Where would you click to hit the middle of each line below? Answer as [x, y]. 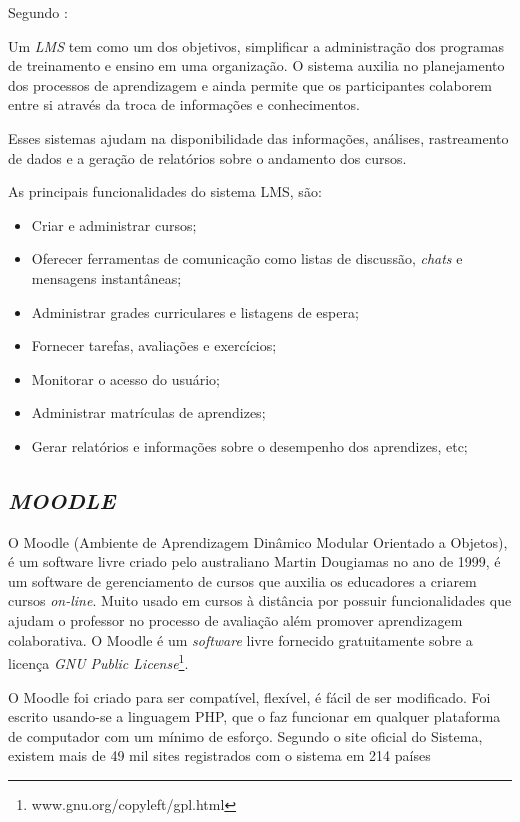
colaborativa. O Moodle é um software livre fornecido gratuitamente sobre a [240, 639]
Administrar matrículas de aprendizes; [148, 412]
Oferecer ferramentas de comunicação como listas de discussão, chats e [247, 258]
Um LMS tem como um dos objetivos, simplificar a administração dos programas [256, 45]
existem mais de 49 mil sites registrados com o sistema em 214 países [219, 755]
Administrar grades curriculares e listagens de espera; [195, 311]
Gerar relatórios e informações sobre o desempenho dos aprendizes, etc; [249, 445]
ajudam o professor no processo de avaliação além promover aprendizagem [235, 620]
